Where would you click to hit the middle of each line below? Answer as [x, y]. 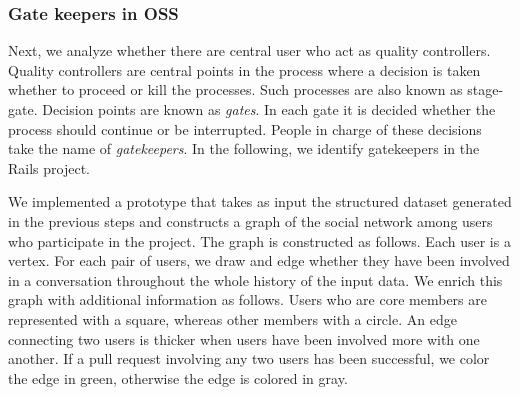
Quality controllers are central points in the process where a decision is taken [244, 69]
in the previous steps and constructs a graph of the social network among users [250, 220]
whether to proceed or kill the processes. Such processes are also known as [235, 89]
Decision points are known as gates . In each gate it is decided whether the [269, 109]
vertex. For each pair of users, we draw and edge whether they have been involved [259, 260]
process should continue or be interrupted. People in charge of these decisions [245, 128]
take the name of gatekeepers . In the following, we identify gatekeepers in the [244, 148]
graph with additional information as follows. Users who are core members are [247, 299]
